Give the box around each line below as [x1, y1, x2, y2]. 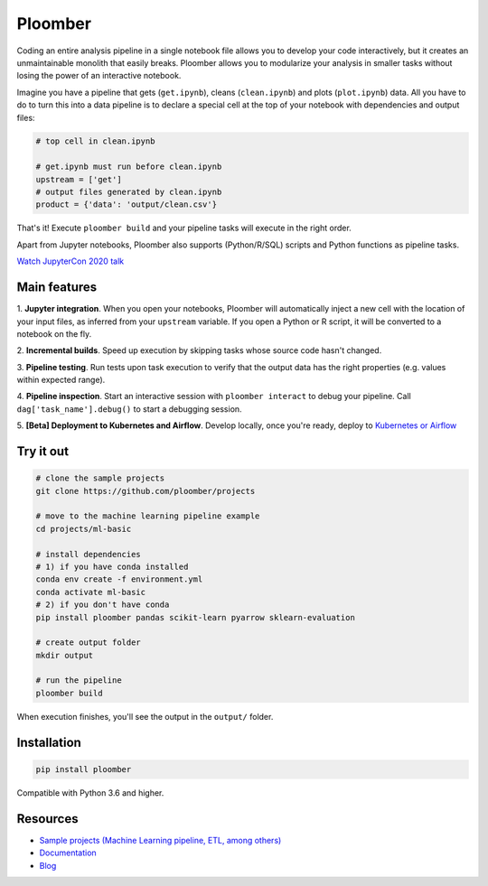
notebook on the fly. [16, 328, 92, 339]
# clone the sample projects [35, 473, 165, 483]
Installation [16, 734, 81, 750]
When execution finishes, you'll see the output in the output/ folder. [16, 711, 274, 722]
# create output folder [35, 638, 142, 648]
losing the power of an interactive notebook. [16, 70, 182, 81]
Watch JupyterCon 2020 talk [16, 256, 125, 266]
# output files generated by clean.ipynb [35, 187, 222, 198]
